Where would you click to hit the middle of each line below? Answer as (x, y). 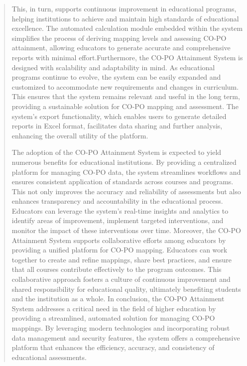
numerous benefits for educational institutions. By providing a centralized (124, 162)
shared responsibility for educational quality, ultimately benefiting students (126, 289)
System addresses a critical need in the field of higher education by (114, 308)
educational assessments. (49, 357)
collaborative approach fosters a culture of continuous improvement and (121, 279)
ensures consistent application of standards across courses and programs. (123, 182)
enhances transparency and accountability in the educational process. (117, 201)
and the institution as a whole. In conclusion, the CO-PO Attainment (118, 299)
